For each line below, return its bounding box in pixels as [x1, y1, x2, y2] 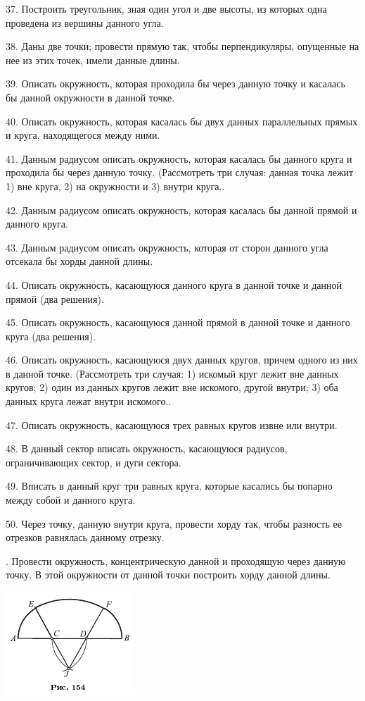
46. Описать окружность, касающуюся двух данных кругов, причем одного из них [6, 352, 358, 367]
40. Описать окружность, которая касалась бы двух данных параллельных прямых [6, 113, 358, 128]
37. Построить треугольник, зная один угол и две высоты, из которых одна [6, 1, 327, 15]
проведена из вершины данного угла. [6, 15, 164, 30]
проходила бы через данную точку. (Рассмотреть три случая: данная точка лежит [6, 165, 354, 180]
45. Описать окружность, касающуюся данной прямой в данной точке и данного [6, 315, 350, 330]
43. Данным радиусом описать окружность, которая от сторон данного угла [6, 240, 328, 254]
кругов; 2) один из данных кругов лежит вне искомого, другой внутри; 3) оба [6, 380, 338, 395]
